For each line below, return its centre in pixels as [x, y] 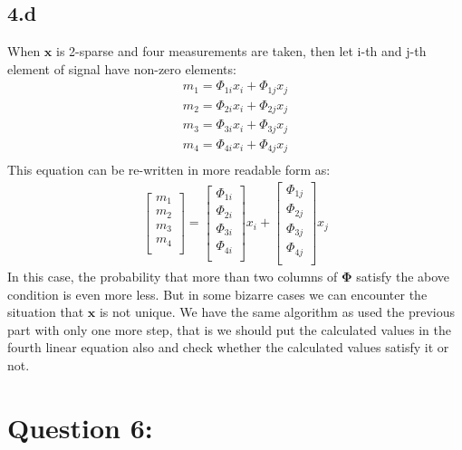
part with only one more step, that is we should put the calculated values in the [229, 329]
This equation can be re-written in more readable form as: [169, 170]
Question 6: [80, 427]
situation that [46, 312]
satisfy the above [403, 276]
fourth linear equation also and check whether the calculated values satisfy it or [228, 347]
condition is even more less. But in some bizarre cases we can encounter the [217, 294]
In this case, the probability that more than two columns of [173, 276]
